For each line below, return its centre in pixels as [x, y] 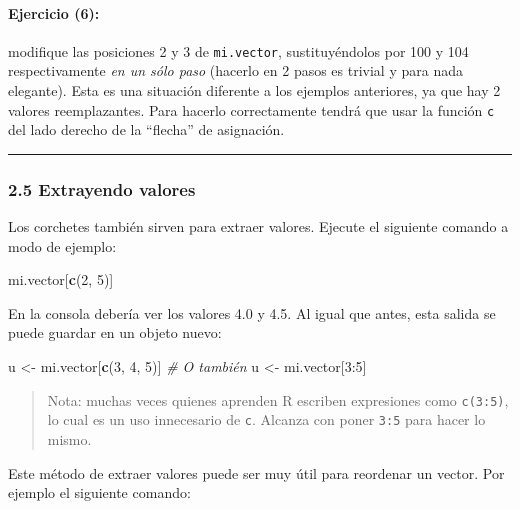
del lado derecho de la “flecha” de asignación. [146, 129]
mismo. [69, 438]
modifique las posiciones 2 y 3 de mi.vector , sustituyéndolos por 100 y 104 [238, 50]
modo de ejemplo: [62, 245]
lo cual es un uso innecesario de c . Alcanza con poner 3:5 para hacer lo [266, 419]
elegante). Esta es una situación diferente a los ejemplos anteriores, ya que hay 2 [254, 90]
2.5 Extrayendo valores [102, 188]
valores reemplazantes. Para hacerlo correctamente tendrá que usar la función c [251, 109]
